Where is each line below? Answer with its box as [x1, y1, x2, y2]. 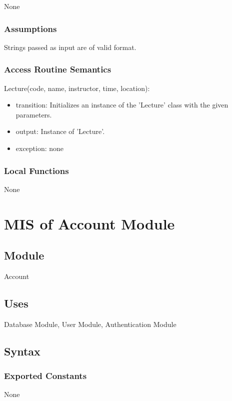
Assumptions [4, 22, 57, 34]
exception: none [15, 143, 64, 153]
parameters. [15, 109, 52, 119]
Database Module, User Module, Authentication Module [4, 318, 176, 329]
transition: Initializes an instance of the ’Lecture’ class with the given [15, 99, 228, 110]
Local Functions [4, 164, 69, 176]
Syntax [4, 343, 40, 358]
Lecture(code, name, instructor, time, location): [4, 82, 150, 93]
